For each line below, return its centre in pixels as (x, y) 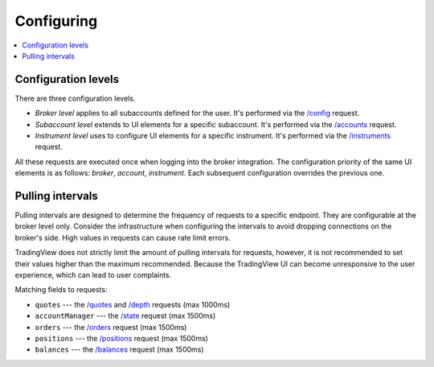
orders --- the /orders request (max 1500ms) (111, 327)
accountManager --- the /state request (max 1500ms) (125, 316)
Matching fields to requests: (61, 290)
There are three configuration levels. (75, 98)
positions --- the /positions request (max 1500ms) (122, 338)
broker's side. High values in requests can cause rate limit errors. (123, 237)
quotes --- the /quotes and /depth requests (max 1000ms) (133, 304)
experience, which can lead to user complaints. (93, 275)
